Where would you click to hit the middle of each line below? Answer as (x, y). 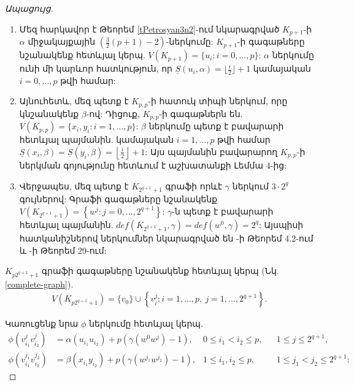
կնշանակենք (49, 113)
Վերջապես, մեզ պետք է (74, 185)
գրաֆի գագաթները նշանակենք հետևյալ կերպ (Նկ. (160, 271)
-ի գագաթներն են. (201, 113)
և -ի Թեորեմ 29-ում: (63, 250)
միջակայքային (62, 41)
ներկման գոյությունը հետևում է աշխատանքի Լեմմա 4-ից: (153, 165)
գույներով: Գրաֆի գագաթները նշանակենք (118, 199)
